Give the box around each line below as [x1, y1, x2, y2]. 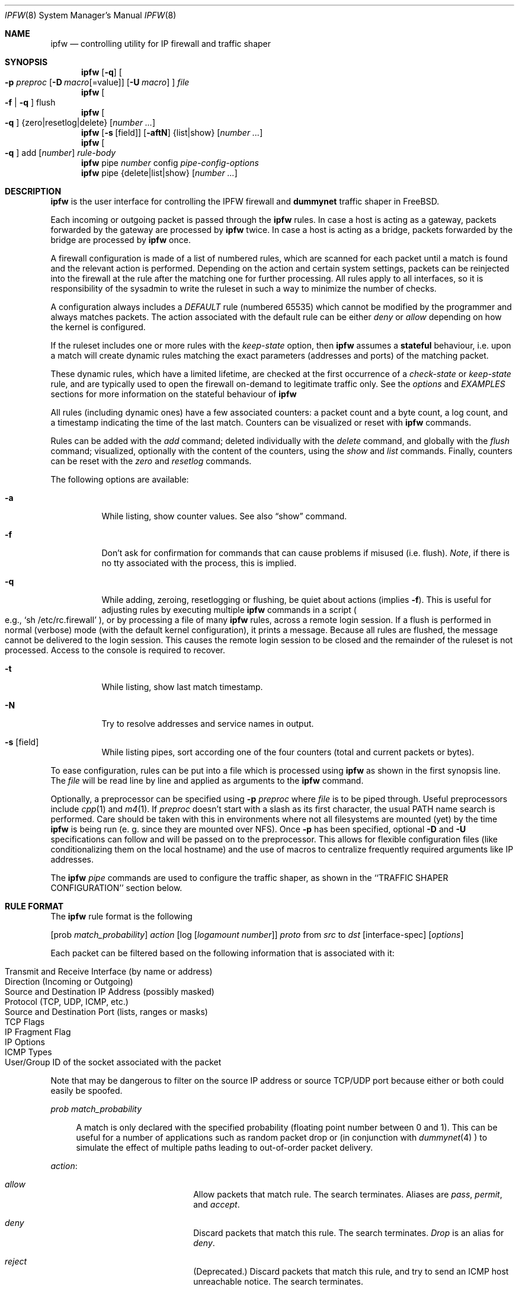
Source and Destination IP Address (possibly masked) [5, 986, 214, 997]
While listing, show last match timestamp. [101, 682, 263, 692]
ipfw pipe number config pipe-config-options [81, 158, 259, 168]
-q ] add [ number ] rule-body [5, 148, 116, 158]
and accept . [193, 1199, 240, 1209]
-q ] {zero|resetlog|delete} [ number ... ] [5, 117, 156, 127]
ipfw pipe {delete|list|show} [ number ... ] [81, 168, 238, 178]
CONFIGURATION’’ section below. [50, 883, 182, 893]
